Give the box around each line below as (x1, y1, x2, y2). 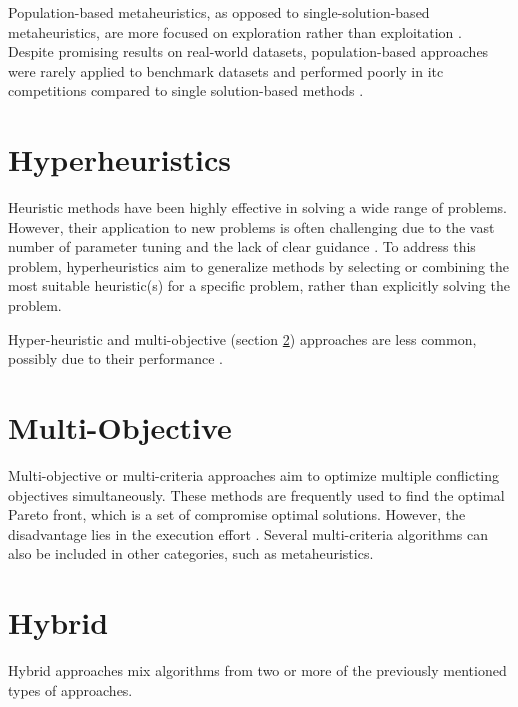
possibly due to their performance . (8, 348, 223, 369)
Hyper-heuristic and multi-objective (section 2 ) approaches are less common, (8, 328, 477, 349)
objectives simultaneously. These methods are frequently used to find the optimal (8, 484, 505, 505)
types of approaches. (8, 679, 133, 700)
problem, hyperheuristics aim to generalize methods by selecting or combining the (8, 255, 509, 276)
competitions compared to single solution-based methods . (8, 80, 364, 101)
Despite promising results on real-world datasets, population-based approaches (8, 41, 489, 62)
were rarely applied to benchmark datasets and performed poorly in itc (8, 60, 444, 81)
